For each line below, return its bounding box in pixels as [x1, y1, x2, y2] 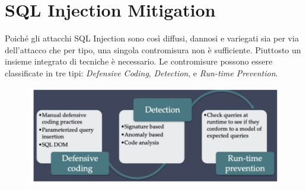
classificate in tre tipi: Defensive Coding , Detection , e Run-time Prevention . [5, 66, 278, 79]
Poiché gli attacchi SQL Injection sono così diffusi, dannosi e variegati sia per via [5, 32, 299, 44]
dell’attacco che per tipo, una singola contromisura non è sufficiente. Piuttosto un [5, 43, 301, 56]
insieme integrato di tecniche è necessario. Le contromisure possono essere [5, 55, 273, 67]
